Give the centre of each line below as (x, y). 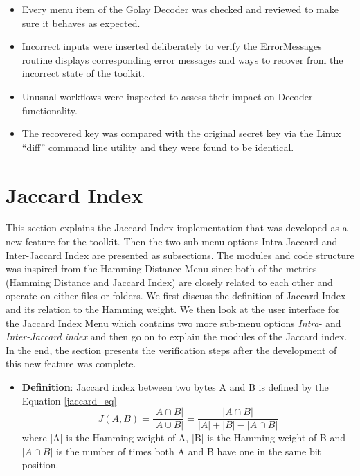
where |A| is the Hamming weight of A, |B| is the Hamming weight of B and (183, 438)
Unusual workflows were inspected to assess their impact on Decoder (167, 96)
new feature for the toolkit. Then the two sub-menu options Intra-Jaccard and (172, 241)
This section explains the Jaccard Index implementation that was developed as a (177, 228)
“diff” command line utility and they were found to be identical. (158, 147)
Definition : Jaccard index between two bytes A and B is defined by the (175, 387)
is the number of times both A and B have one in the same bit (189, 451)
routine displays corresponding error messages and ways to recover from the (182, 59)
